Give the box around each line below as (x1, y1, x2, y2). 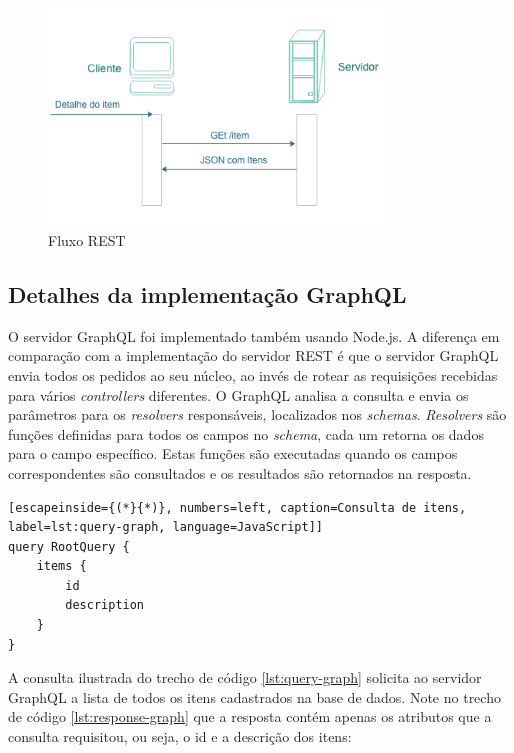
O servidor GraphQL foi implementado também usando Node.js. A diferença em (8, 325, 500, 346)
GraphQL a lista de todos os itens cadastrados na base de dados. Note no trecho (8, 686, 501, 707)
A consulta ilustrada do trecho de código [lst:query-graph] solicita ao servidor (8, 667, 482, 688)
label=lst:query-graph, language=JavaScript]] (8, 520, 323, 535)
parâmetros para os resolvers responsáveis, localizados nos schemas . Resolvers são (8, 404, 507, 425)
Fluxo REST (48, 229, 126, 250)
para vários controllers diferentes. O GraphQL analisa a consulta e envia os (8, 384, 469, 405)
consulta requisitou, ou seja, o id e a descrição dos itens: (8, 726, 352, 747)
